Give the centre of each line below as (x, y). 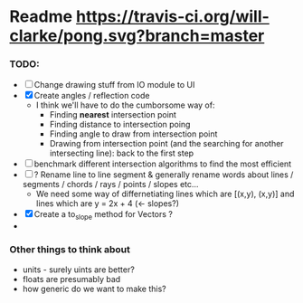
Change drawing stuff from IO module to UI (114, 85)
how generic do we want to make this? (95, 289)
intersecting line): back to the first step (122, 153)
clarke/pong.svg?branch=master (137, 36)
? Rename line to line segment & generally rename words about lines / (164, 175)
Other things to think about (70, 250)
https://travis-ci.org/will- (172, 17)
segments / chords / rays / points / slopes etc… (110, 185)
